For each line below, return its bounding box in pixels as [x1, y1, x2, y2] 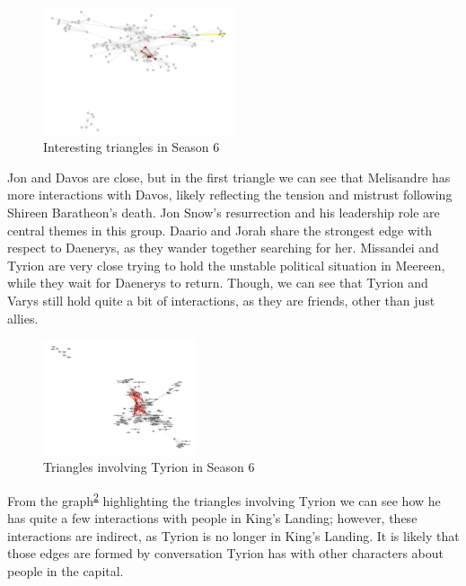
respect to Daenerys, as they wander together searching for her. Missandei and [7, 238, 439, 257]
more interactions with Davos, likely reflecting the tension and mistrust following [7, 185, 453, 204]
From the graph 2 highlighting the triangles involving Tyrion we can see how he [7, 488, 441, 510]
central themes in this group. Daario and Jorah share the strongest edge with [7, 220, 433, 239]
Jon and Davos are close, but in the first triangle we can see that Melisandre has [7, 167, 451, 186]
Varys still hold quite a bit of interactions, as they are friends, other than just [7, 290, 435, 309]
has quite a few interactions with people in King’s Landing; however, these [7, 509, 418, 528]
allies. [7, 308, 39, 327]
